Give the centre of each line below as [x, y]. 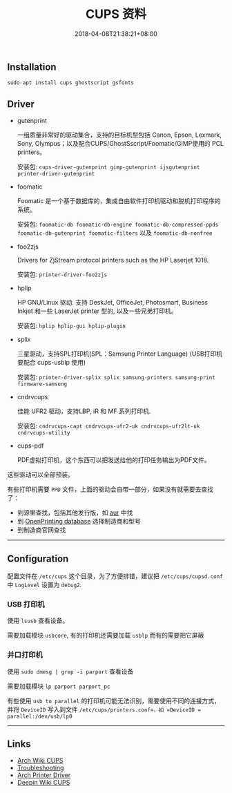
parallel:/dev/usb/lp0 [40, 716]
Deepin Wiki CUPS [43, 783]
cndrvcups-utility [43, 433]
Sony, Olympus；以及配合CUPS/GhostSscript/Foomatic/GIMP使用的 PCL [120, 144]
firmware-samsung [42, 384]
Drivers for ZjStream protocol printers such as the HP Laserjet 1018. [113, 260]
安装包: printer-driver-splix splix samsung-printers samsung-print [116, 377]
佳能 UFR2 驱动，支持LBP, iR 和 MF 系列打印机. [84, 411]
